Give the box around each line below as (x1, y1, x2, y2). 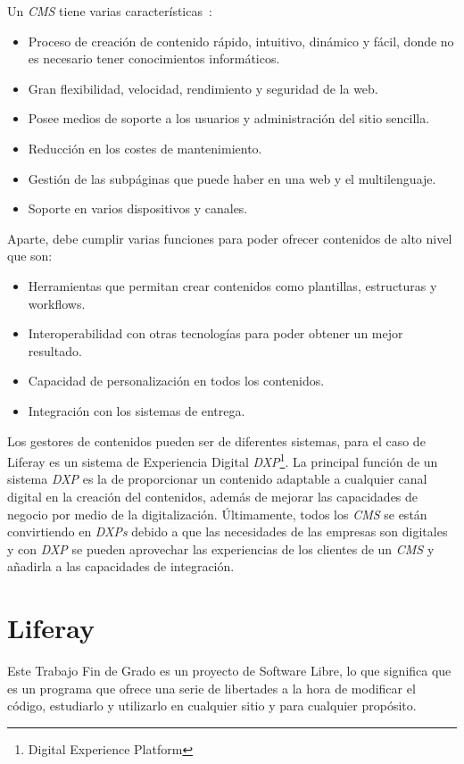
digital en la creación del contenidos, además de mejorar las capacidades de (7, 486, 418, 505)
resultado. (28, 341, 82, 360)
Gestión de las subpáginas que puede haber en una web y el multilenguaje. (28, 169, 436, 187)
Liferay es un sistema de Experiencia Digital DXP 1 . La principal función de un (7, 450, 438, 470)
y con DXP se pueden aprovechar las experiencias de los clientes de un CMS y (7, 539, 435, 558)
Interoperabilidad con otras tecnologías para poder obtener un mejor (28, 324, 403, 343)
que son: (7, 246, 53, 265)
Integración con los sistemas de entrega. (28, 401, 245, 419)
